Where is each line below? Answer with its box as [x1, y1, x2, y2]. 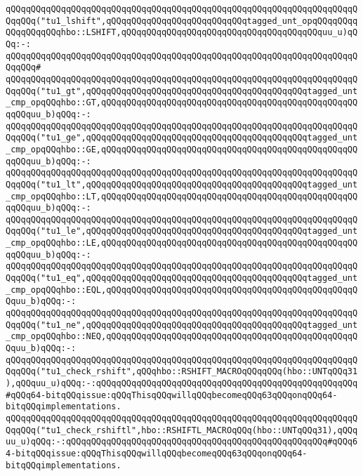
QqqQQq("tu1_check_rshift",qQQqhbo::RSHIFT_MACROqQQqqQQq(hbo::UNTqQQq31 [6, 366, 358, 377]
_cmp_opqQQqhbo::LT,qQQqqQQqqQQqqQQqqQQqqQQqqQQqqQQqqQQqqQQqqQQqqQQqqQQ [6, 191, 358, 201]
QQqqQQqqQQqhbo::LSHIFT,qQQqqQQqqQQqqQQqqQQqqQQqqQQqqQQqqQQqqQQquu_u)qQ [6, 27, 358, 38]
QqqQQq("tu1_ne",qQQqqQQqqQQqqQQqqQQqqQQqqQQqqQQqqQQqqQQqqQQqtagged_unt [6, 319, 358, 330]
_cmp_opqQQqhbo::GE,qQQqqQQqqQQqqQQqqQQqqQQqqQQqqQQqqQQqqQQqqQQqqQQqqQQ [6, 144, 358, 154]
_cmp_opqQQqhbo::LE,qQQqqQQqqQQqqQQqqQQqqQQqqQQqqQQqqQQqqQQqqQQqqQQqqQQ [6, 238, 358, 249]
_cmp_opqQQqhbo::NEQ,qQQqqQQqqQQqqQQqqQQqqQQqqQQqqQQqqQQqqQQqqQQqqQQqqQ [6, 331, 358, 342]
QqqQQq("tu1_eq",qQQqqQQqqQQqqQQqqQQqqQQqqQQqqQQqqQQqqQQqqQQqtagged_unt [6, 273, 358, 284]
